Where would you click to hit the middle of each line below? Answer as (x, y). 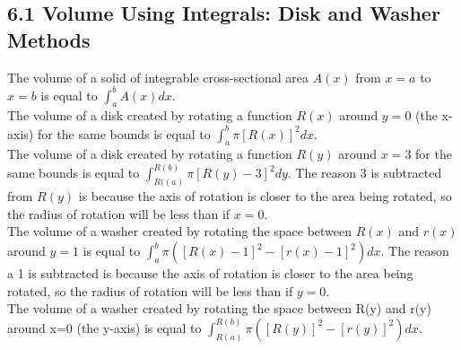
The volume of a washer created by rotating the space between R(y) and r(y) (219, 308)
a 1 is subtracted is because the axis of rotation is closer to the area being (210, 273)
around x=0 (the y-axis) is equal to (104, 327)
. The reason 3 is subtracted (365, 173)
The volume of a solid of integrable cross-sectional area (158, 77)
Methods (49, 39)
